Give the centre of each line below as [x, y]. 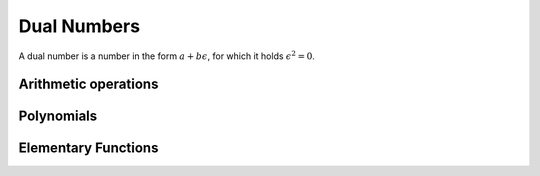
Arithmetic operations [88, 84]
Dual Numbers [79, 26]
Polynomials [58, 116]
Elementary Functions [88, 148]
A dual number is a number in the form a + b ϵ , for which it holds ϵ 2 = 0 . [166, 55]
